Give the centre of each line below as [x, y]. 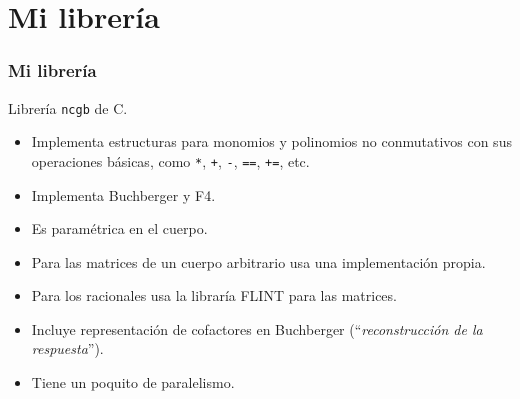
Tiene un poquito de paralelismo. [133, 382]
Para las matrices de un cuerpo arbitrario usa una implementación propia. [258, 261]
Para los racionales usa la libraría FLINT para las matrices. [214, 295]
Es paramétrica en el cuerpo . [119, 228]
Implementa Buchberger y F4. [123, 194]
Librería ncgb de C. [68, 107]
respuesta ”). [67, 348]
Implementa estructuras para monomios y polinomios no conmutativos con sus [271, 141]
